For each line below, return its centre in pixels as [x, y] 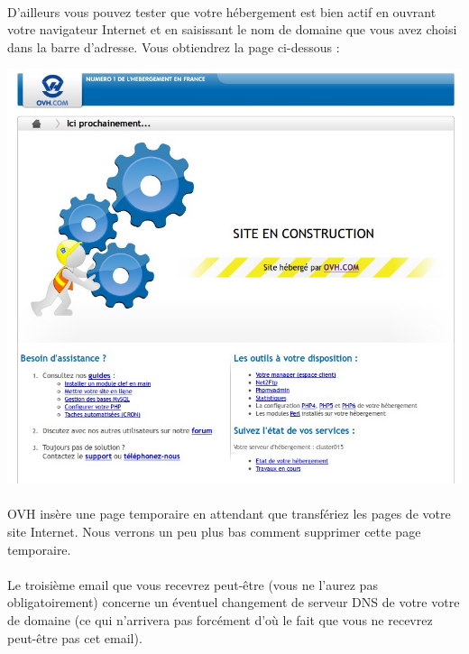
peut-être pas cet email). [75, 637]
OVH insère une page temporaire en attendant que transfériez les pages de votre [229, 514]
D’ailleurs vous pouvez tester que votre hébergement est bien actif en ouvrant [222, 11]
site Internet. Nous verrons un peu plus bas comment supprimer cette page [214, 532]
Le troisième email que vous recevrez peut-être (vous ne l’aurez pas [193, 584]
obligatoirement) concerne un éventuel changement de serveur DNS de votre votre [234, 602]
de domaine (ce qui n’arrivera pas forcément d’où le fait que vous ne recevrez [220, 620]
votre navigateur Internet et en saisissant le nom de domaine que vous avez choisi [232, 29]
